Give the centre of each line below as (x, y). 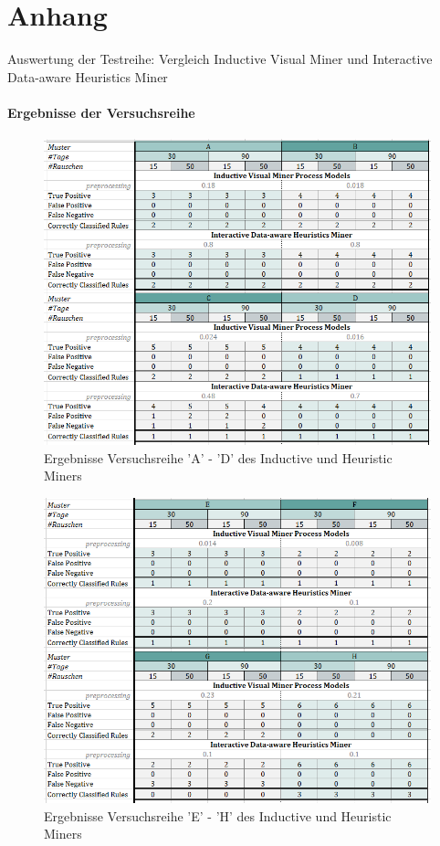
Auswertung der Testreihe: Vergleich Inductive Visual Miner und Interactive (220, 59)
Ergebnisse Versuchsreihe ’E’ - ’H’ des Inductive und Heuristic (218, 815)
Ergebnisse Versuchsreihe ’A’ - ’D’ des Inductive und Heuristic (218, 457)
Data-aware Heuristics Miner (88, 76)
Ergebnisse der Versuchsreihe (101, 112)
